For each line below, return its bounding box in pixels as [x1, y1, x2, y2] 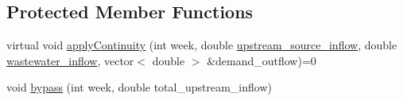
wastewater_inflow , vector [6, 52, 134, 68]
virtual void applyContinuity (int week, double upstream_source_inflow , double [6, 37, 397, 53]
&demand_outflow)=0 [207, 52, 316, 68]
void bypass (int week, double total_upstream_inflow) [6, 79, 272, 95]
